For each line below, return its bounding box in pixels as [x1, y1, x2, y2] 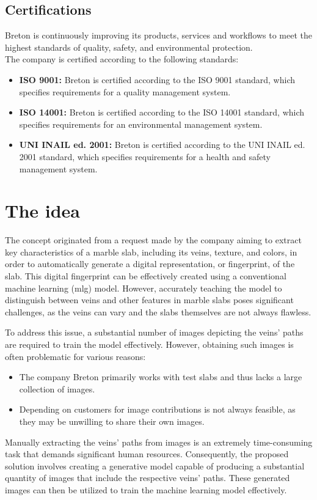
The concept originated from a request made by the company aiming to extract [5, 233, 302, 246]
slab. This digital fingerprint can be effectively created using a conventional [5, 270, 286, 282]
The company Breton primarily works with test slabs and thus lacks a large [19, 370, 302, 383]
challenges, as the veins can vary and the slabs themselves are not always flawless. [5, 305, 312, 318]
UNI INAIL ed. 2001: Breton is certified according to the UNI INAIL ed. [19, 138, 305, 151]
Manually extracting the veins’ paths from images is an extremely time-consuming [5, 435, 313, 448]
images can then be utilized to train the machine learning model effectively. [5, 483, 287, 496]
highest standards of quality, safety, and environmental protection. [5, 40, 253, 53]
